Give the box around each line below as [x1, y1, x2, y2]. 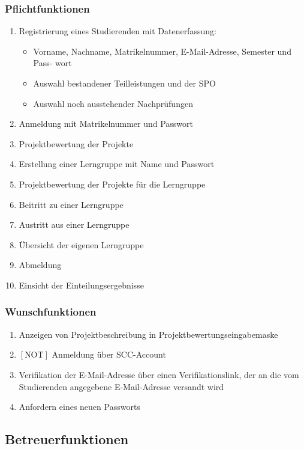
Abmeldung [19, 258, 62, 271]
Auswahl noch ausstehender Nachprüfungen [33, 97, 193, 109]
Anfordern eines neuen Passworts [19, 400, 140, 413]
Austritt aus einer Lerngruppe [19, 218, 130, 231]
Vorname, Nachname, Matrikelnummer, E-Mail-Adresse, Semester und [33, 44, 291, 57]
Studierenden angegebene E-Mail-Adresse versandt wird [19, 380, 224, 392]
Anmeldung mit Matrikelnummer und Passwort [19, 117, 194, 130]
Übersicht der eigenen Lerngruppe [19, 238, 144, 251]
